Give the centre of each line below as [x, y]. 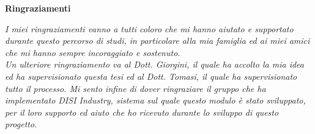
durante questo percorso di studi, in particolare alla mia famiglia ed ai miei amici [157, 41]
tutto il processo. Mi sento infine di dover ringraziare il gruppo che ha [135, 88]
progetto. [21, 124]
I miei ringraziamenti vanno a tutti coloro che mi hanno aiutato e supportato [149, 28]
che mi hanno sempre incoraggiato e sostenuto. [93, 52]
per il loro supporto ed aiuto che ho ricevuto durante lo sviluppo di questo [142, 112]
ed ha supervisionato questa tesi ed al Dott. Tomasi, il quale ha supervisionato [151, 76]
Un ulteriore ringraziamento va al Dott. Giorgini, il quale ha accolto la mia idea [154, 64]
